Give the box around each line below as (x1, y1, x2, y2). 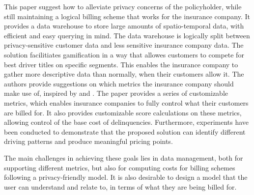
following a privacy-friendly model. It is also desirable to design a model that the (4, 172, 248, 182)
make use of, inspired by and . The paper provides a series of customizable (4, 88, 228, 98)
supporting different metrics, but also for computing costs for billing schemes (4, 162, 235, 172)
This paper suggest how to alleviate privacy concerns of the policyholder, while (4, 1, 242, 11)
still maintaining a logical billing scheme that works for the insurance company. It (4, 11, 250, 21)
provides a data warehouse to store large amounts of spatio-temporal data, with (4, 21, 244, 31)
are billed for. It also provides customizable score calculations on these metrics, (4, 107, 242, 117)
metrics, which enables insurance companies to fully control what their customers (4, 97, 249, 108)
